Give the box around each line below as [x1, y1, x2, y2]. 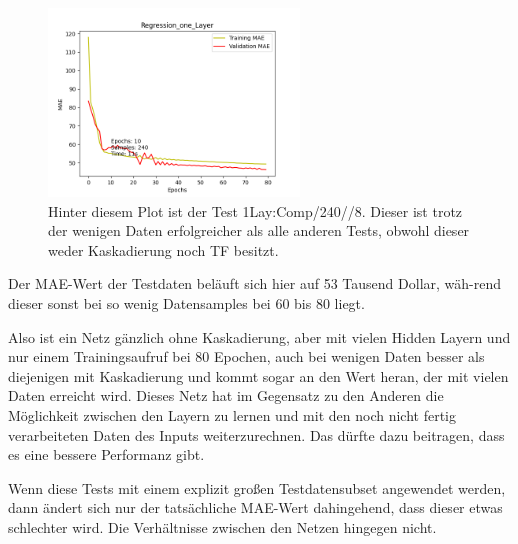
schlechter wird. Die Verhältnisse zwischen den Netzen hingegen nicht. [8, 516, 437, 537]
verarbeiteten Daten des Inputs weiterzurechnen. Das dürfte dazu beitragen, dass [8, 424, 505, 445]
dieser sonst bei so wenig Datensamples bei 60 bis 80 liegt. [8, 292, 365, 313]
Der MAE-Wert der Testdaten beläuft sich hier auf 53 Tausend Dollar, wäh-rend [8, 273, 502, 294]
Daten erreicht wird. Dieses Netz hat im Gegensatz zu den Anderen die [8, 385, 444, 406]
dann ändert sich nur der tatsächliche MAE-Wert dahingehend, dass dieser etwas [8, 497, 503, 518]
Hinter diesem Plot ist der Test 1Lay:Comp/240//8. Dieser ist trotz [48, 200, 463, 221]
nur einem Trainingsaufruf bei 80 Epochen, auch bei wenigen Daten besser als [8, 346, 485, 367]
